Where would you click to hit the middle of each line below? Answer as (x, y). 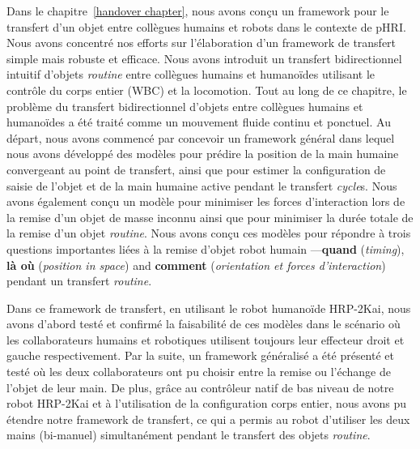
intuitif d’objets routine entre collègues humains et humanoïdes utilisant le (191, 74)
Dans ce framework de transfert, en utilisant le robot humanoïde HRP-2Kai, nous (209, 308)
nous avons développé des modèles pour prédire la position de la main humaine (203, 154)
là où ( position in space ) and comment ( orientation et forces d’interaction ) (196, 265)
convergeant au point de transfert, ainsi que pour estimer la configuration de (196, 169)
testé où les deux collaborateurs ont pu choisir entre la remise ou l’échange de (199, 372)
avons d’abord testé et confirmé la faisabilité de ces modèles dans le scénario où (204, 324)
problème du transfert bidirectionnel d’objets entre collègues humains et (185, 106)
